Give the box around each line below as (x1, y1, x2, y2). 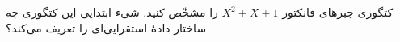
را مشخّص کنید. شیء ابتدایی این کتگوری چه (6, 4, 218, 20)
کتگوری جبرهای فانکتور (282, 4, 394, 20)
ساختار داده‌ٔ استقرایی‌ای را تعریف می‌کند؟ (6, 19, 207, 36)
